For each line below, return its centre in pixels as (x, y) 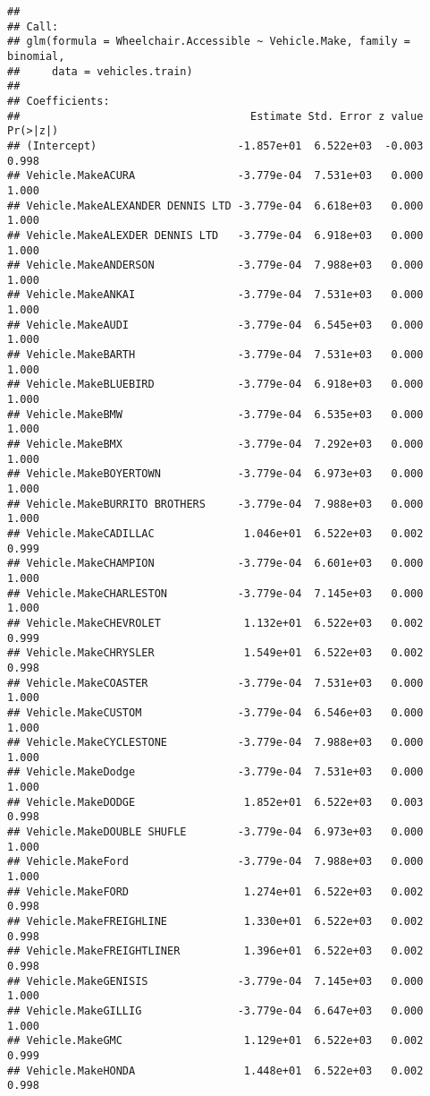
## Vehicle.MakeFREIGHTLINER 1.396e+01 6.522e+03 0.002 (215, 951)
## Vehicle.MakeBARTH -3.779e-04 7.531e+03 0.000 (215, 355)
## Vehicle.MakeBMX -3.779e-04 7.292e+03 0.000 (215, 445)
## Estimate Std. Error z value (215, 116)
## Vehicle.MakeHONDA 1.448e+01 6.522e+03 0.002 (215, 1070)
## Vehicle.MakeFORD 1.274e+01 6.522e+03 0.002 (215, 891)
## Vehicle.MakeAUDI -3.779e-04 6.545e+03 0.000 (215, 325)
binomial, (36, 56)
